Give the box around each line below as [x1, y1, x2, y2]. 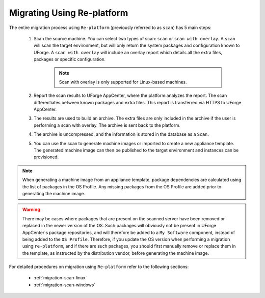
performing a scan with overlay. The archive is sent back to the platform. [33, 122, 181, 128]
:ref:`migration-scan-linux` [33, 275, 87, 281]
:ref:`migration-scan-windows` [33, 282, 96, 288]
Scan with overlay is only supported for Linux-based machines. [59, 79, 187, 85]
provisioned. [33, 154, 59, 160]
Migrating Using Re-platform [9, 7, 129, 18]
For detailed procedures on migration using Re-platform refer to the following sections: [9, 264, 189, 270]
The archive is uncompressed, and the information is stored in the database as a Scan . [33, 131, 209, 137]
